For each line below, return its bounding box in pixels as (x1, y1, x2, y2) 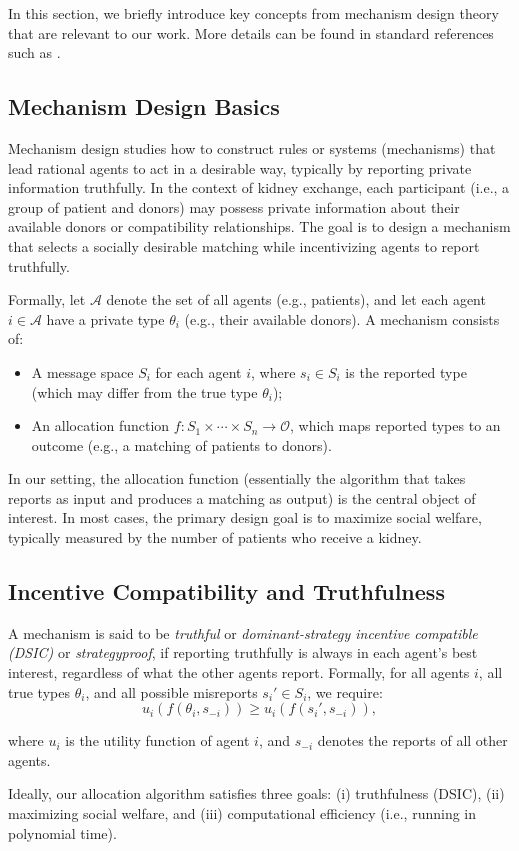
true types (8, 681, 70, 702)
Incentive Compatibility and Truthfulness (8, 576, 445, 607)
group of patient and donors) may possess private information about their (8, 196, 460, 217)
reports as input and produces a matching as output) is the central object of (8, 487, 476, 508)
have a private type (46, 308, 165, 329)
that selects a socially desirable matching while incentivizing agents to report (8, 235, 480, 256)
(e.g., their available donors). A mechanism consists (184, 308, 500, 329)
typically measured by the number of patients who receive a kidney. (8, 527, 422, 548)
